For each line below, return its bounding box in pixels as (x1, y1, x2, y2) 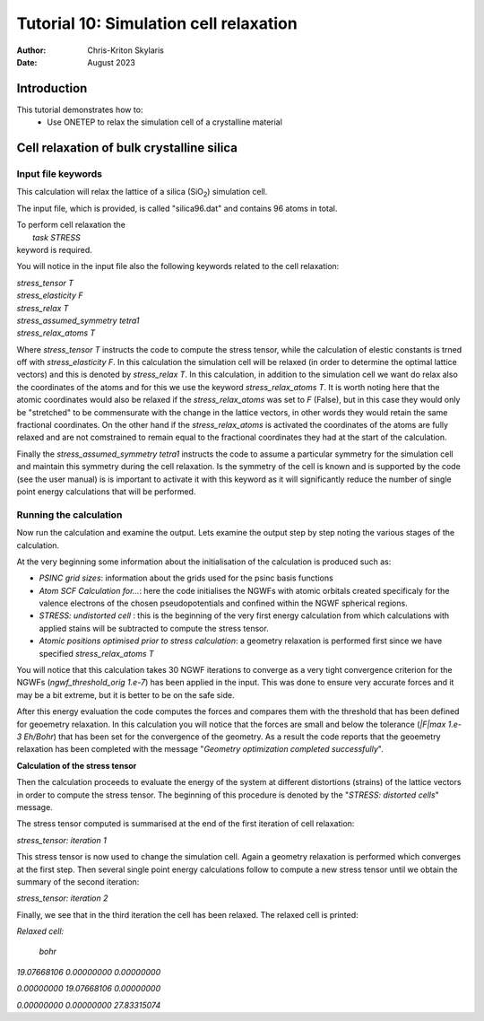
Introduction (16, 81, 88, 96)
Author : (16, 45, 47, 56)
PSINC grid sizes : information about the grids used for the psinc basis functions (39, 572, 333, 583)
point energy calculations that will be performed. (16, 485, 196, 497)
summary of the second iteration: (16, 876, 140, 887)
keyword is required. (16, 244, 93, 255)
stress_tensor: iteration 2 (16, 893, 108, 903)
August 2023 (87, 57, 136, 67)
